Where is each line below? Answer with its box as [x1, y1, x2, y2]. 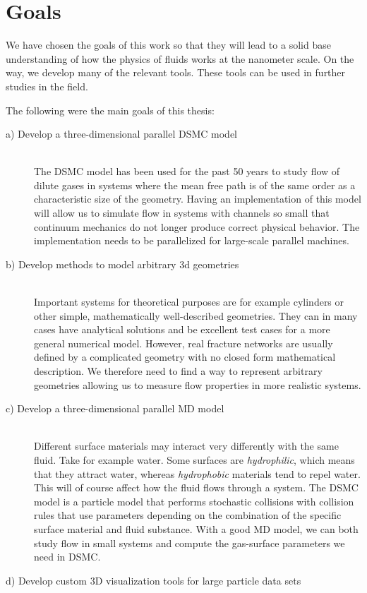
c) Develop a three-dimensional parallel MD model [6, 401, 224, 416]
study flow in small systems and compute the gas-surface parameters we [34, 535, 345, 550]
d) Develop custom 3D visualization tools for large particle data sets [6, 573, 301, 587]
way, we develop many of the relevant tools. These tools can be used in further [6, 65, 346, 80]
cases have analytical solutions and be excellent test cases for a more [34, 322, 330, 337]
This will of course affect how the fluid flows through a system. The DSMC [34, 480, 359, 495]
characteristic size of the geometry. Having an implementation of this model [34, 191, 361, 206]
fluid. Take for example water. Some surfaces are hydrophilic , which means [34, 452, 355, 467]
